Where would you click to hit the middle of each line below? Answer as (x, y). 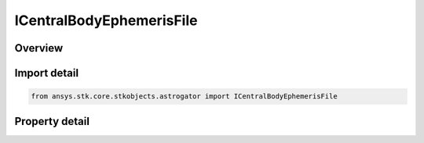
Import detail (46, 73)
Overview (39, 48)
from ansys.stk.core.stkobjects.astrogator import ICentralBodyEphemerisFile (184, 97)
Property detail (52, 121)
